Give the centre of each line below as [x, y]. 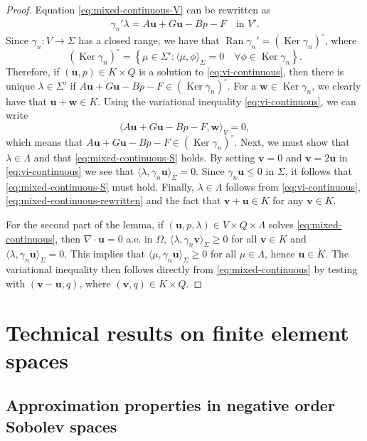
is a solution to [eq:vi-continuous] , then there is [241, 71]
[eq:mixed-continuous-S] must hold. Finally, [100, 186]
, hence [280, 254]
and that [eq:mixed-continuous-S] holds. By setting [144, 157]
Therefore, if [33, 71]
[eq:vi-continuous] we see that [70, 171]
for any [288, 200]
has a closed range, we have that [149, 40]
